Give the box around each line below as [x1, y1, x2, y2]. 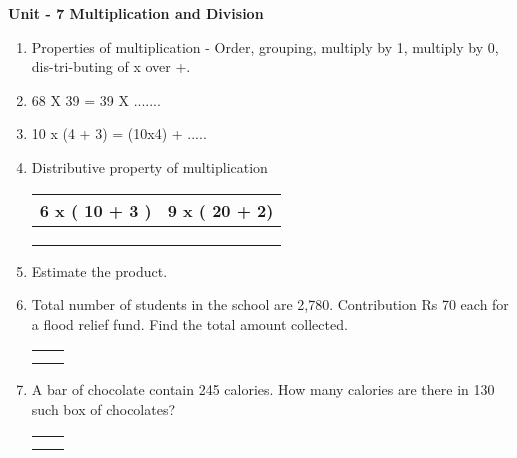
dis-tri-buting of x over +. [31, 56, 191, 77]
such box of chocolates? [31, 398, 176, 419]
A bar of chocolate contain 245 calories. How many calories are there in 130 [31, 379, 495, 400]
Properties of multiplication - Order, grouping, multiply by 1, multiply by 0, [31, 36, 499, 57]
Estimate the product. [31, 260, 168, 281]
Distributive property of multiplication [31, 156, 268, 177]
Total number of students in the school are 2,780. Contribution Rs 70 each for [31, 294, 509, 315]
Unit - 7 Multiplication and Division [8, 3, 264, 23]
